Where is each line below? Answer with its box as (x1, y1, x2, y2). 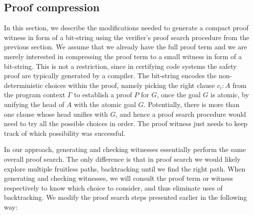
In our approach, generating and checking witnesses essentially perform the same (4, 144, 246, 154)
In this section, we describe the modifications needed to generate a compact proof (4, 22, 249, 33)
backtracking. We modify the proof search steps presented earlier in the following (4, 192, 247, 202)
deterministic (4, 80, 43, 90)
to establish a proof (74, 89, 132, 100)
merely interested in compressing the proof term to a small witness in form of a (4, 51, 242, 61)
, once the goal (157, 89, 201, 100)
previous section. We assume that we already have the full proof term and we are (4, 42, 247, 52)
